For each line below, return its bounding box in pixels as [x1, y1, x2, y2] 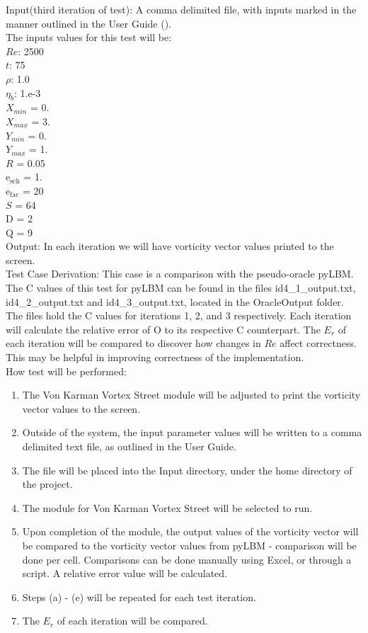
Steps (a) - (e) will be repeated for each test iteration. [22, 589, 256, 604]
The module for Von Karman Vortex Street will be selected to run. [22, 500, 313, 515]
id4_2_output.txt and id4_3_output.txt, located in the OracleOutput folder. [6, 294, 344, 309]
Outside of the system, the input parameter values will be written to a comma [22, 425, 362, 440]
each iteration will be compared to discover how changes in [6, 336, 261, 350]
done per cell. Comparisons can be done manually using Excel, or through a [22, 552, 352, 566]
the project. [22, 477, 73, 491]
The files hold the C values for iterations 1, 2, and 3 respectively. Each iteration [6, 308, 352, 323]
